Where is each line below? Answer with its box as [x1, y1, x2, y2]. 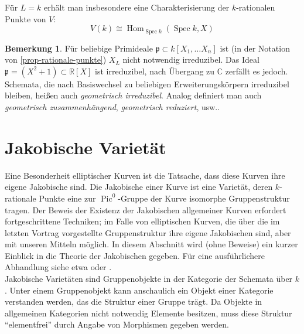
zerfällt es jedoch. [225, 64, 288, 77]
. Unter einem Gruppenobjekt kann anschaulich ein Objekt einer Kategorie [5, 284, 274, 296]
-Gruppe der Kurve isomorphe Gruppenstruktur [118, 192, 290, 204]
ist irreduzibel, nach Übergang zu [95, 64, 215, 77]
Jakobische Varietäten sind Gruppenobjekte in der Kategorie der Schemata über [5, 272, 293, 285]
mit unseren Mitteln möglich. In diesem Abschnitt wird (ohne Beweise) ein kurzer [5, 238, 298, 250]
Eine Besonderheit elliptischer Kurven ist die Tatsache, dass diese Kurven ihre [5, 169, 285, 181]
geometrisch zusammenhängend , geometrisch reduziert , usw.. [5, 101, 220, 113]
